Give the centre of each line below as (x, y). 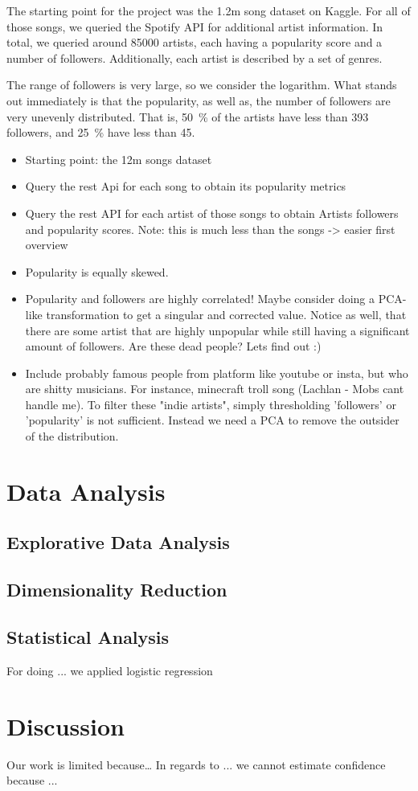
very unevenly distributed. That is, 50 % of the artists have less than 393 (188, 116)
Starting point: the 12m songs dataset (119, 159)
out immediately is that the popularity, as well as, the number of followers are (199, 100)
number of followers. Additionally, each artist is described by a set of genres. (195, 57)
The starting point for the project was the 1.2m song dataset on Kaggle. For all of (209, 10)
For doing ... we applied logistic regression (110, 670)
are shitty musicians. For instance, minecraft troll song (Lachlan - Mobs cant (215, 389)
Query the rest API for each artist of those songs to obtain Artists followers (212, 213)
